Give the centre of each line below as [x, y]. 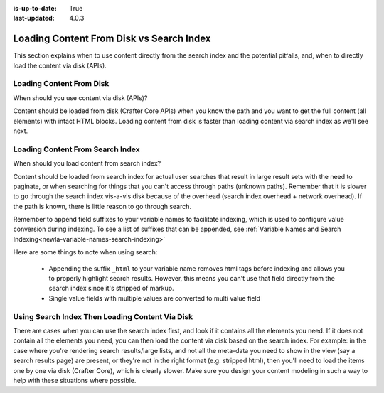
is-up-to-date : [35, 8]
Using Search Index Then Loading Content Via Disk [103, 316]
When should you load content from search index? [87, 163]
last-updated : [34, 18]
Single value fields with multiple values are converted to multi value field [155, 298]
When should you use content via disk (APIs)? [80, 98]
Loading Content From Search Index [76, 149]
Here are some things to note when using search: [85, 252]
